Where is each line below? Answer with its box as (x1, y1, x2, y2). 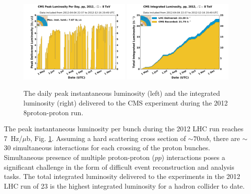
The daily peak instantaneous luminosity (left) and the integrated (23, 88, 220, 98)
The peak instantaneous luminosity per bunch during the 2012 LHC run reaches (4, 123, 244, 134)
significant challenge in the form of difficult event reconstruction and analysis (4, 161, 234, 172)
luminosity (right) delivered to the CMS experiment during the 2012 (23, 98, 228, 107)
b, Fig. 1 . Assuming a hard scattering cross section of (26, 133, 186, 143)
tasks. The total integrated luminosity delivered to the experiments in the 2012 (4, 171, 240, 181)
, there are (209, 133, 240, 143)
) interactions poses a (161, 152, 225, 162)
